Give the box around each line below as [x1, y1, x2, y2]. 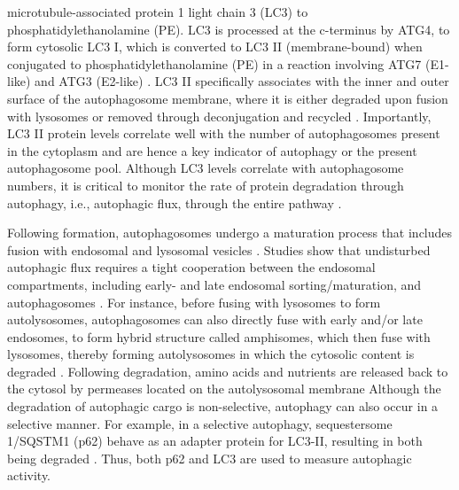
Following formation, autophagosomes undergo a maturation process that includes [7, 223, 453, 242]
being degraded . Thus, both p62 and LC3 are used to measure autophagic [7, 448, 412, 467]
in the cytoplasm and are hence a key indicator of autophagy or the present [7, 141, 417, 159]
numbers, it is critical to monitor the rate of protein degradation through [7, 175, 404, 194]
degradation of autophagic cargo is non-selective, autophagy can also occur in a [7, 397, 439, 416]
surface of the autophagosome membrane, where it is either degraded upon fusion [7, 89, 448, 107]
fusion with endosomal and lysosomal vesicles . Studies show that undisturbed [7, 240, 431, 259]
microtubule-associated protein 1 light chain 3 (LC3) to [7, 3, 308, 20]
